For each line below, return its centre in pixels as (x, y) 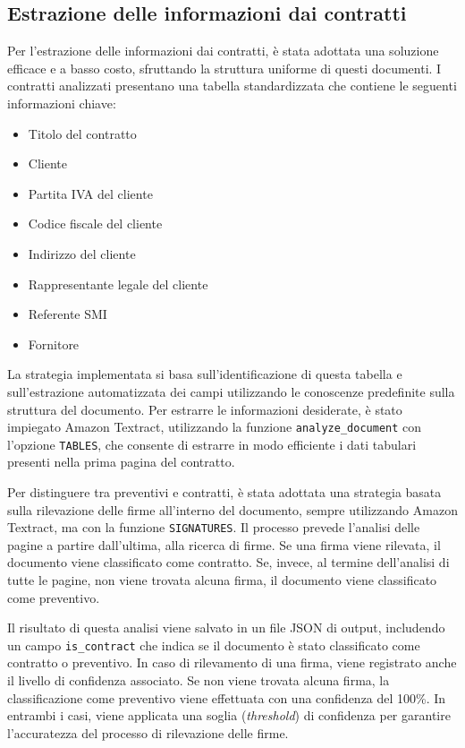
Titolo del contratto (82, 133)
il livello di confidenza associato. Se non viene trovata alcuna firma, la (199, 680)
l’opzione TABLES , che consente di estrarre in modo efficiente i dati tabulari (212, 444)
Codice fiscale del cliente (95, 224)
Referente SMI (68, 314)
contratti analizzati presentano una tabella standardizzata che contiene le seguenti (232, 86)
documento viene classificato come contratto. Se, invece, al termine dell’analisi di (228, 562)
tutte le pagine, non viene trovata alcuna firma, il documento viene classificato (222, 580)
